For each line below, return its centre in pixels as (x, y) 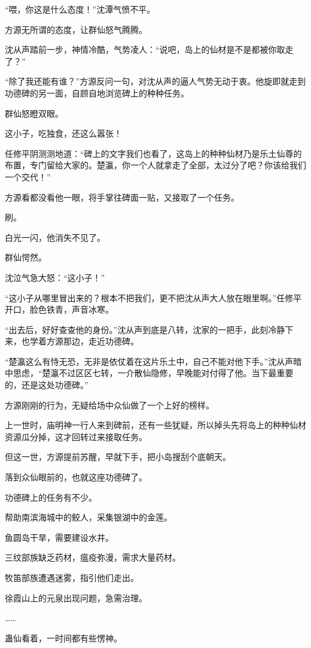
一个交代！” (28, 176)
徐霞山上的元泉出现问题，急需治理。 (76, 597)
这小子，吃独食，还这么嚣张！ (63, 133)
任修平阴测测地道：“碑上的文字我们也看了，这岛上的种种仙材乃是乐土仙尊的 (153, 153)
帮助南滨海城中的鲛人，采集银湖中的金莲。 (89, 517)
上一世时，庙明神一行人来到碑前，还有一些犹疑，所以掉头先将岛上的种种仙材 (155, 425)
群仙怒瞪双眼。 (34, 113)
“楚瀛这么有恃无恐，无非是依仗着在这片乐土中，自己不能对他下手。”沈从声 (149, 361)
